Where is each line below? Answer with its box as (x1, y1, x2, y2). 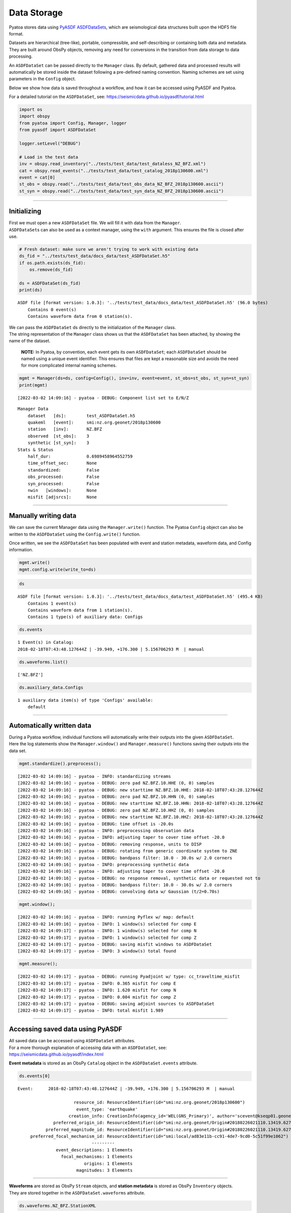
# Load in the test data (19, 154, 79, 160)
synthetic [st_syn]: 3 (27, 440, 90, 446)
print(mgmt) (19, 382, 48, 388)
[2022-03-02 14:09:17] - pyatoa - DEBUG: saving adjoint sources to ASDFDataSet (17, 1001, 215, 1006)
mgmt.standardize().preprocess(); (19, 761, 101, 766)
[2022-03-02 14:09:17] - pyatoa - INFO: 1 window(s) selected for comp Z (17, 934, 197, 940)
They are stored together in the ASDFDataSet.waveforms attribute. (9, 1190, 145, 1196)
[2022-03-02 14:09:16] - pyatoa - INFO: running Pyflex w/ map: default (17, 915, 194, 920)
